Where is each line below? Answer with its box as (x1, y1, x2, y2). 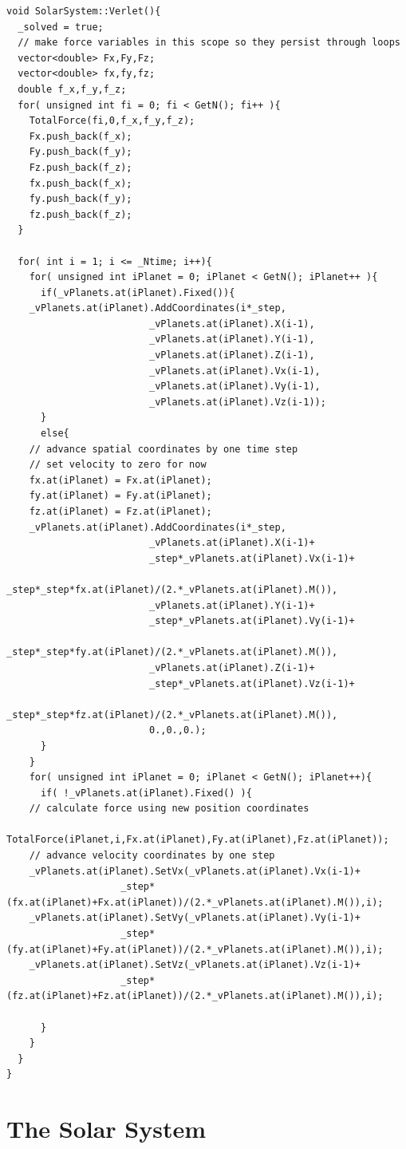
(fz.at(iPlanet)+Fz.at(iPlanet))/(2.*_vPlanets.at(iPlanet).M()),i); (6, 990, 384, 1002)
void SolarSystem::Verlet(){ (6, 6, 161, 17)
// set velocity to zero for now (29, 459, 207, 471)
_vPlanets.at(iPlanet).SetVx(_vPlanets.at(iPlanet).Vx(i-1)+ (29, 865, 361, 877)
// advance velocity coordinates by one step (29, 850, 275, 862)
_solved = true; (18, 21, 104, 33)
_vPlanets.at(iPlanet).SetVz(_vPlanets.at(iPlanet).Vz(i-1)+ (29, 959, 361, 971)
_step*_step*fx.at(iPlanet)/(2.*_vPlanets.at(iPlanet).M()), (6, 583, 338, 595)
